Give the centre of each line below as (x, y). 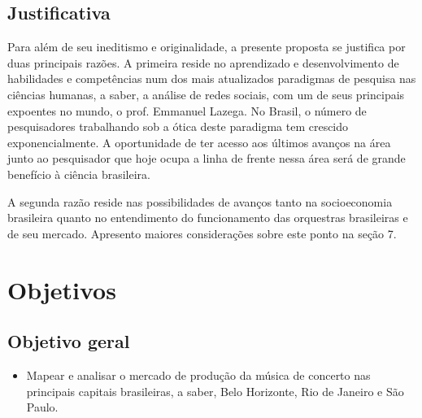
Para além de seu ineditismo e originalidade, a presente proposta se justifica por (207, 47)
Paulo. (42, 407)
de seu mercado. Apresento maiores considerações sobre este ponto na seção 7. (202, 233)
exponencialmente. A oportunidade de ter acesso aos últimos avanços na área (199, 142)
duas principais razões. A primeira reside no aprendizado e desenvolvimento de (203, 62)
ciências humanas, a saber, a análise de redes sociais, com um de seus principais (206, 94)
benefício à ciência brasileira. (79, 174)
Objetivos (62, 289)
